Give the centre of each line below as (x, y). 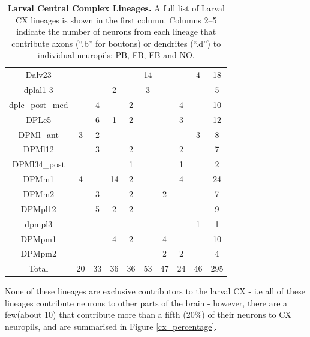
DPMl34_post (39, 164)
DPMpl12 (38, 208)
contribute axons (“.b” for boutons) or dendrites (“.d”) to (116, 43)
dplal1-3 (38, 90)
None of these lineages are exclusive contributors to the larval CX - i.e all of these (155, 291)
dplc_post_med (39, 104)
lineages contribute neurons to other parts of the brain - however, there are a (146, 303)
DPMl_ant (38, 134)
